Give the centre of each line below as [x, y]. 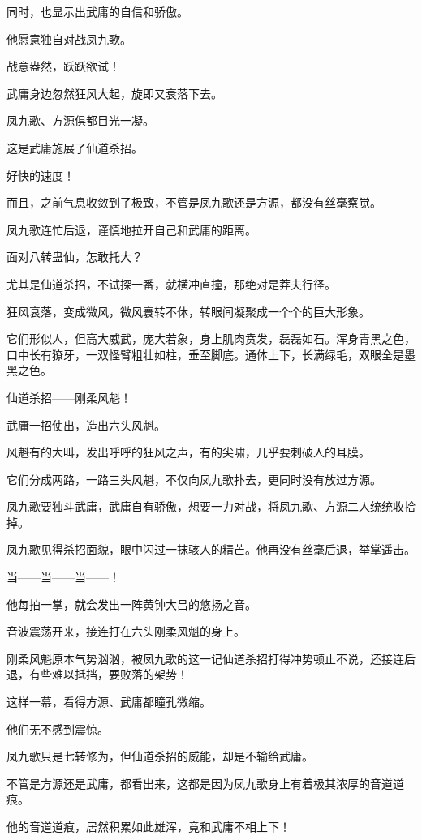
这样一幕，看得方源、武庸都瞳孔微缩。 [109, 702]
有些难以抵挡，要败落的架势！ [108, 674]
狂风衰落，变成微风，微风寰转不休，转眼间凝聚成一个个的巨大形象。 [188, 311]
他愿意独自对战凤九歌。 [69, 39]
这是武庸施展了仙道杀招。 [75, 147]
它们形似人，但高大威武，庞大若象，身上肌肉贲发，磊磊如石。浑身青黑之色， [211, 339]
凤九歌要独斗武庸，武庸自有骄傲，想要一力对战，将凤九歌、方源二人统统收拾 [211, 506]
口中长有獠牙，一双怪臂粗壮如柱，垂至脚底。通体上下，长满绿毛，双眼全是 [205, 354]
